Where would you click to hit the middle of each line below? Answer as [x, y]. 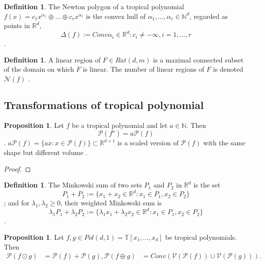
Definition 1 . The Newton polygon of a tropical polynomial [94, 6]
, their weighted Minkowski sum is [111, 203]
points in [17, 25]
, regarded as [209, 16]
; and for [17, 203]
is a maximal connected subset [198, 59]
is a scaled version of [148, 143]
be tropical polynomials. [201, 237]
